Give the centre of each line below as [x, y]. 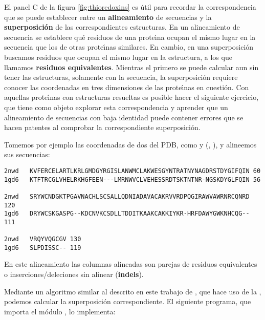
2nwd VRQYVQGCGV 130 [43, 239]
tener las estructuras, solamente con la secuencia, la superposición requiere [121, 77]
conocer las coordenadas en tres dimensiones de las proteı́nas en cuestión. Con [127, 87]
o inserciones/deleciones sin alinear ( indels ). [74, 274]
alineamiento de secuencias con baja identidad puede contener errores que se [124, 117]
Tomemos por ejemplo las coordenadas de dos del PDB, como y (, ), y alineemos [130, 144]
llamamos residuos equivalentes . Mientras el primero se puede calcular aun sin [131, 67]
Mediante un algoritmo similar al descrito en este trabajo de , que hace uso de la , [133, 291]
